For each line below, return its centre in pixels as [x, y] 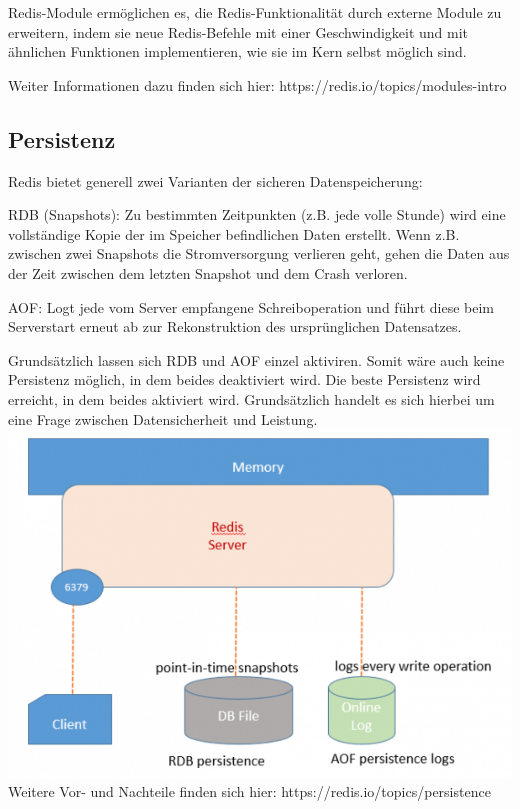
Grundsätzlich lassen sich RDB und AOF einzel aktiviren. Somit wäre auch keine [256, 359]
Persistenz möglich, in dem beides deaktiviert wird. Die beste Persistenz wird [244, 379]
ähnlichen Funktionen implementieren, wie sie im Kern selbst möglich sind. [237, 51]
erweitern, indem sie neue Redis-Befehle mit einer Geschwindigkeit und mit [238, 31]
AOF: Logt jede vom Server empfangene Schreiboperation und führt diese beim [251, 306]
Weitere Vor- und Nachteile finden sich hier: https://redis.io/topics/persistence [249, 791]
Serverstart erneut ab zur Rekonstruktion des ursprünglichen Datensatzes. [235, 326]
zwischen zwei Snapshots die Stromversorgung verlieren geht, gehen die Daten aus [259, 253]
